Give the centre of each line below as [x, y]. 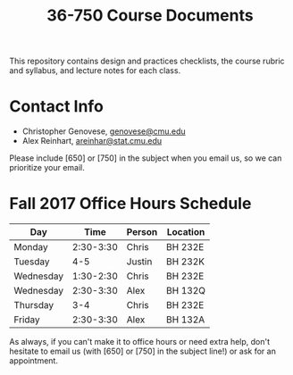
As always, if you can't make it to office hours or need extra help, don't [140, 342]
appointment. [33, 361]
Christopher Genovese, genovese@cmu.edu [104, 131]
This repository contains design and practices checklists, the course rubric [147, 61]
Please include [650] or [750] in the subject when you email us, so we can [146, 158]
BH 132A [186, 320]
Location [186, 232]
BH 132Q [186, 291]
